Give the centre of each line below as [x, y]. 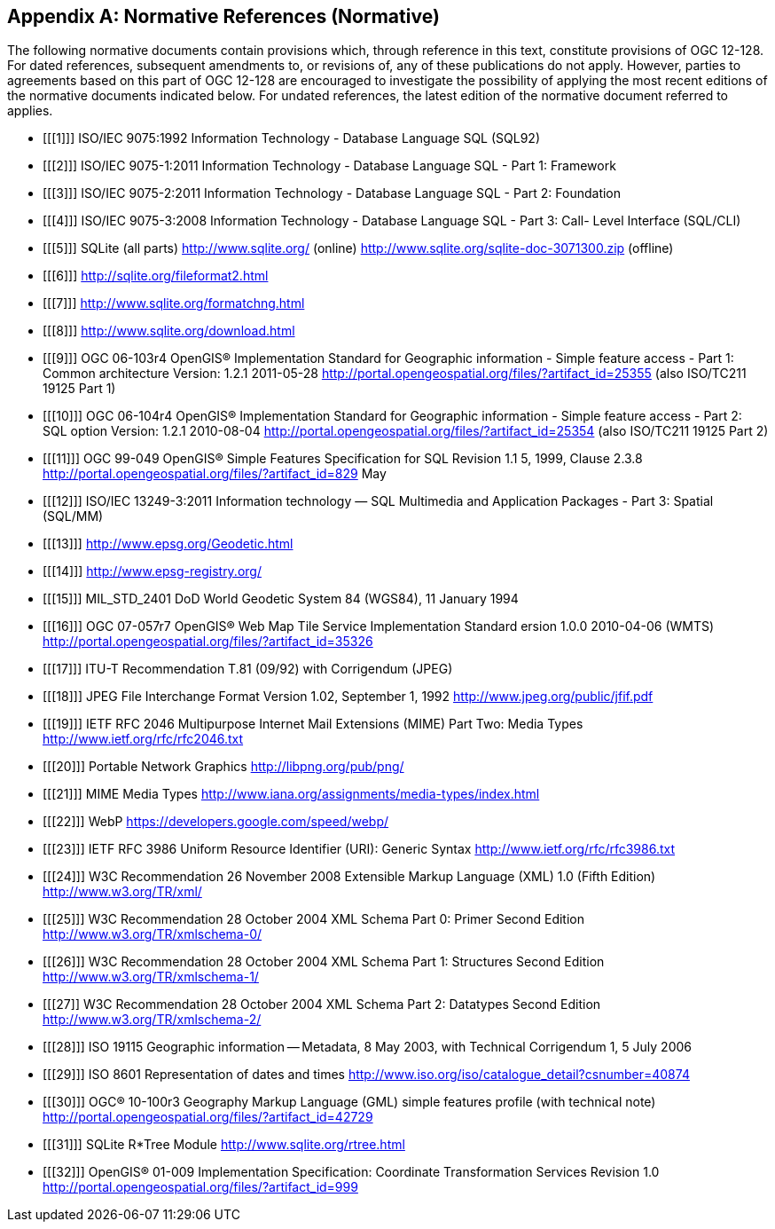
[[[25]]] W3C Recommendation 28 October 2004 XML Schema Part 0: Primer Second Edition [314, 919]
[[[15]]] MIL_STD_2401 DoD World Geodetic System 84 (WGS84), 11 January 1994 [281, 599]
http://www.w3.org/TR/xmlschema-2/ [152, 1020]
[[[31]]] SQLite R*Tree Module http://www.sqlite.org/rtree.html [224, 1145]
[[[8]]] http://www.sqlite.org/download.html [169, 331]
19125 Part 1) [79, 389]
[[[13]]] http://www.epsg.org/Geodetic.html [168, 544]
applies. [30, 111]
